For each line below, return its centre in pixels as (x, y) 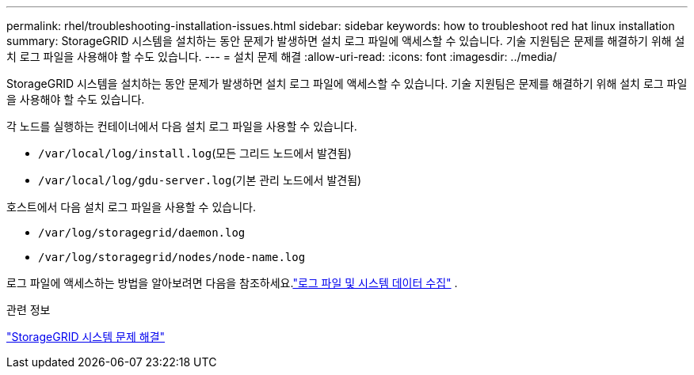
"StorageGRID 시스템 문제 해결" (86, 337)
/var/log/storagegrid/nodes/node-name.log (172, 257)
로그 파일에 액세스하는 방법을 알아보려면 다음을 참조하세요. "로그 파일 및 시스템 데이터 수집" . (232, 283)
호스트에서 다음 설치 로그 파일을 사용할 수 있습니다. (131, 207)
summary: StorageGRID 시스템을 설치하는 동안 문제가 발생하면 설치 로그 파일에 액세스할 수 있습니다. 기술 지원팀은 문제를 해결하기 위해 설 (346, 41)
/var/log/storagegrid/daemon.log (142, 233)
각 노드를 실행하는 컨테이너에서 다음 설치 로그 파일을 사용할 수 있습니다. (182, 126)
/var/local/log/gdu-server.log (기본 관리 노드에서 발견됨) (200, 180)
